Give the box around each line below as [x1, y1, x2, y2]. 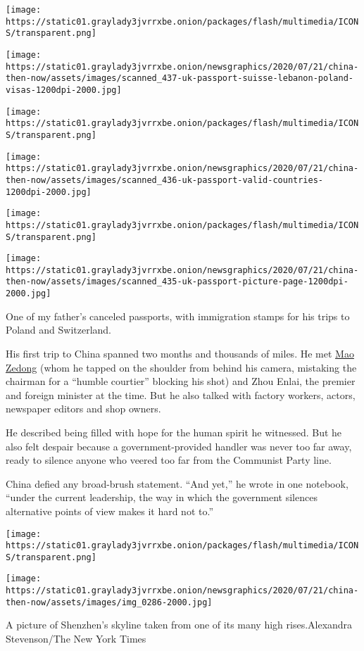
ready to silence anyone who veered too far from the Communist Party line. [6, 453, 332, 467]
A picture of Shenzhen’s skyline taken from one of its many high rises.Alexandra [6, 617, 353, 632]
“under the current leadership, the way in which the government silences [6, 490, 318, 505]
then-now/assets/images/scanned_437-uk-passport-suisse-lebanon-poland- [6, 73, 353, 84]
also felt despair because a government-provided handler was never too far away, [6, 438, 352, 453]
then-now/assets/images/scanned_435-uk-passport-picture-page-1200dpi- [6, 277, 349, 287]
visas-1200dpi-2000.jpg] [6, 84, 122, 95]
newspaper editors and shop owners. [6, 401, 161, 416]
